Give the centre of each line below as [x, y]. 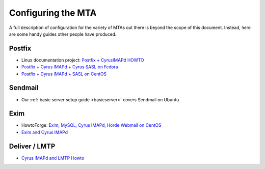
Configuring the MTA [53, 13]
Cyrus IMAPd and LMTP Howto [53, 158]
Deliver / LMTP [32, 146]
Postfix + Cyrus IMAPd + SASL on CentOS [64, 74]
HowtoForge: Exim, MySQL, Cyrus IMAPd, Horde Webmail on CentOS [91, 125]
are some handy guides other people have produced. [63, 34]
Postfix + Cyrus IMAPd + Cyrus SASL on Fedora [70, 67]
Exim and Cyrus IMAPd [45, 132]
